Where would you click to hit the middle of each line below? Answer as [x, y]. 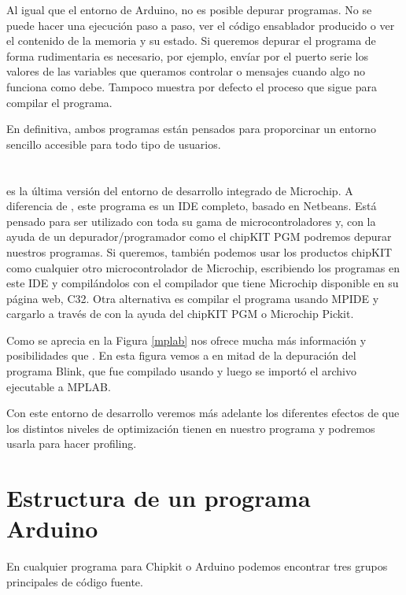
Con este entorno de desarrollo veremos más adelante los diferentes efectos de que [203, 413]
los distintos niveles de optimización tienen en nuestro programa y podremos [191, 428]
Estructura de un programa [159, 498]
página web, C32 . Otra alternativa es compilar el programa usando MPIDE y [193, 298]
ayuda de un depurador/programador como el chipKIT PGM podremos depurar [199, 237]
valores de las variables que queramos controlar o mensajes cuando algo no [186, 71]
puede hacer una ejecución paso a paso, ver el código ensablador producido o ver [201, 25]
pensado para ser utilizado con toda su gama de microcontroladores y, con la [191, 221]
